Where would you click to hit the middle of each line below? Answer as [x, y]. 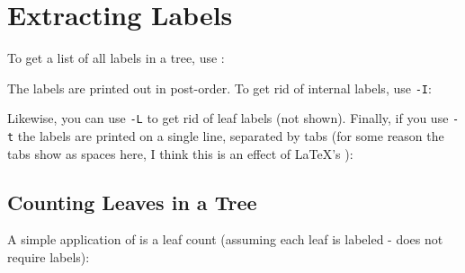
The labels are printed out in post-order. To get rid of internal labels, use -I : [219, 88]
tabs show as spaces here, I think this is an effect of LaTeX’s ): [180, 153]
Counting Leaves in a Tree [132, 202]
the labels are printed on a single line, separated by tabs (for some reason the [231, 136]
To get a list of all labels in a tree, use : [116, 58]
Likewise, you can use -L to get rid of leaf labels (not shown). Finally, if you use [228, 118]
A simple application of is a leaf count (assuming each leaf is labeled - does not [225, 239]
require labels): [49, 257]
